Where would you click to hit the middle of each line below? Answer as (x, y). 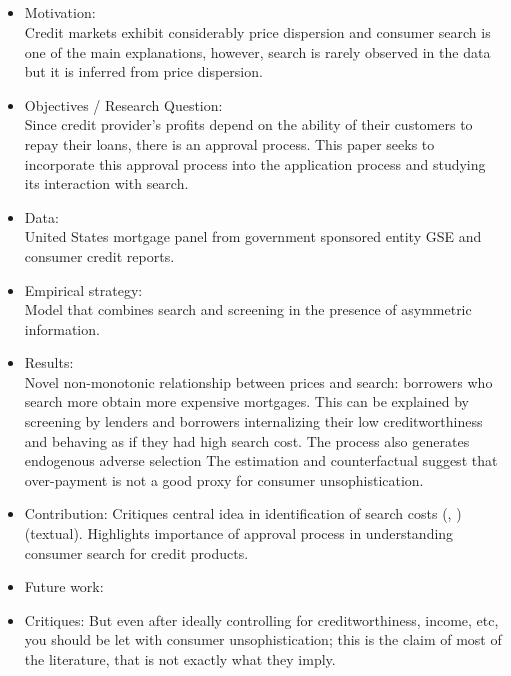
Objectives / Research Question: (123, 104)
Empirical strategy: (83, 289)
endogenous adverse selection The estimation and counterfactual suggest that (261, 460)
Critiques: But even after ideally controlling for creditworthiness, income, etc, (261, 619)
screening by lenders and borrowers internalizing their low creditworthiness (253, 421)
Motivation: (60, 12)
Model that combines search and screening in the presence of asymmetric (248, 309)
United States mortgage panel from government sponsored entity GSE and (253, 236)
